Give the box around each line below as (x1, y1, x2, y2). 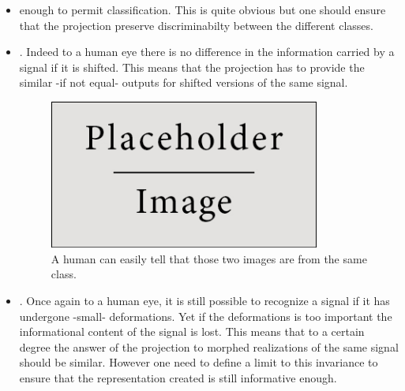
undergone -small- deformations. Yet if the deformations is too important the (19, 307, 392, 324)
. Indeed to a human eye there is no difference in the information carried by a (19, 43, 395, 60)
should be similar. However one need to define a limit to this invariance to (19, 354, 378, 371)
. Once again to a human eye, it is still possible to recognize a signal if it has (19, 292, 390, 309)
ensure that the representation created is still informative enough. (19, 369, 337, 385)
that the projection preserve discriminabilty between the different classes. (19, 17, 373, 33)
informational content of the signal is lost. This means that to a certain (19, 323, 365, 340)
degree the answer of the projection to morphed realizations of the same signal (19, 338, 399, 355)
